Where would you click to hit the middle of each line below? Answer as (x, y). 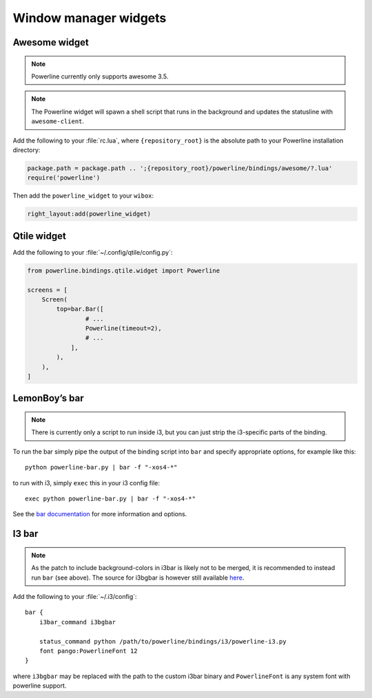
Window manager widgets (90, 18)
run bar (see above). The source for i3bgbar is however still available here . (138, 578)
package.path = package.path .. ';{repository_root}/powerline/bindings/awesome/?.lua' (180, 168)
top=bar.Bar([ (80, 309)
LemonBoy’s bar (48, 398)
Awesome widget (51, 42)
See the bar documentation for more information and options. (100, 514)
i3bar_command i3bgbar (77, 622)
